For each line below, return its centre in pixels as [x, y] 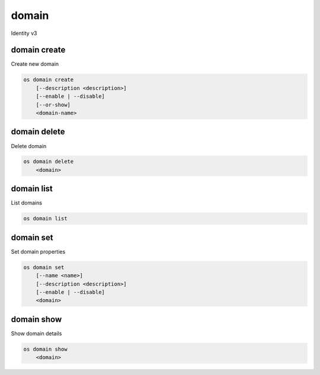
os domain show [45, 349]
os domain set [44, 267]
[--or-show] [53, 105]
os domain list [45, 219]
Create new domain [35, 64]
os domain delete [49, 162]
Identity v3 [24, 33]
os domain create [49, 80]
